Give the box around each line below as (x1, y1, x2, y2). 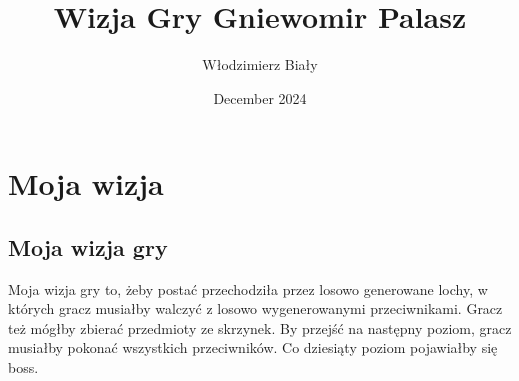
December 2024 (213, 87, 307, 108)
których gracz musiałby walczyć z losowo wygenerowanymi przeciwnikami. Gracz (8, 298, 503, 319)
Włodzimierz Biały (202, 54, 318, 75)
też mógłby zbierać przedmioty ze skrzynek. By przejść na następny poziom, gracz (8, 317, 512, 338)
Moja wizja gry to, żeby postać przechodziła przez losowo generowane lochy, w (8, 278, 488, 299)
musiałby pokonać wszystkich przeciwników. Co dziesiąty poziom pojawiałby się (8, 337, 498, 358)
